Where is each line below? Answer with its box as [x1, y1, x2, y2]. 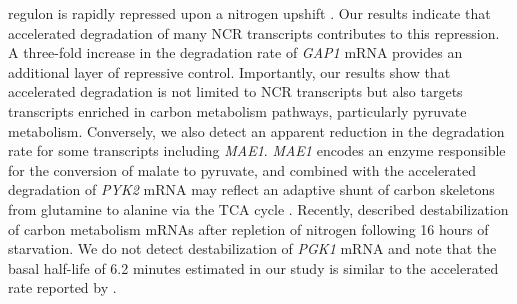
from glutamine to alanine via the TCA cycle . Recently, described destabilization [8, 198, 509, 219]
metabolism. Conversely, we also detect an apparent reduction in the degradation [8, 120, 505, 141]
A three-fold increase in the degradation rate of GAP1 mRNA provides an [8, 42, 463, 63]
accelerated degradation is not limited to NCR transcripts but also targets [8, 81, 463, 102]
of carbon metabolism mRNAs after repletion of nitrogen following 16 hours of [8, 218, 489, 239]
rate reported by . [8, 277, 117, 298]
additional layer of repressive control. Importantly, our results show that [8, 61, 451, 82]
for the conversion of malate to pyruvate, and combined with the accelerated [8, 159, 477, 180]
